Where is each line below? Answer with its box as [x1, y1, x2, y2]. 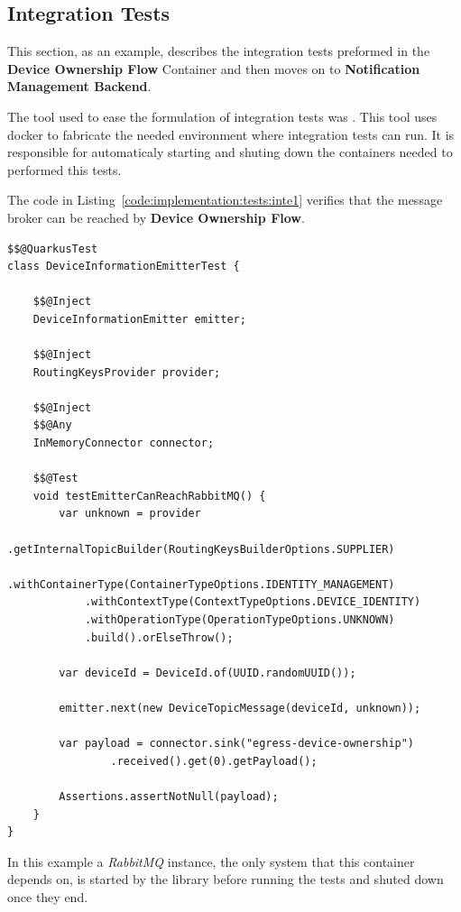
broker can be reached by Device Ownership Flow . [7, 207, 305, 226]
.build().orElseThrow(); [84, 631, 234, 644]
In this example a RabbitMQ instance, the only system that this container [7, 852, 415, 871]
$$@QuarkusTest [7, 242, 98, 255]
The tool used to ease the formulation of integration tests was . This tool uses [7, 106, 438, 125]
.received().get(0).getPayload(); [110, 754, 318, 768]
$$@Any [32, 419, 72, 432]
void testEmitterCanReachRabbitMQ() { [32, 489, 266, 502]
